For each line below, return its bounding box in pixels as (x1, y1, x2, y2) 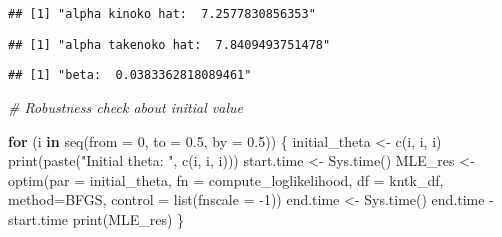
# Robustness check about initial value (8, 96, 243, 117)
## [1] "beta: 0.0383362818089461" (8, 68, 252, 83)
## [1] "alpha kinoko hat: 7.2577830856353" (8, 7, 316, 21)
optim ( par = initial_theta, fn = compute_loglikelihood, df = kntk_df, (8, 169, 444, 190)
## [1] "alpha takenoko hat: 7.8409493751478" (8, 37, 331, 52)
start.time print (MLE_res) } (8, 208, 185, 229)
